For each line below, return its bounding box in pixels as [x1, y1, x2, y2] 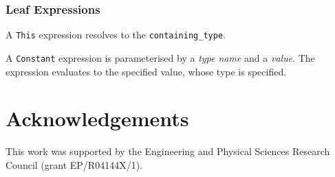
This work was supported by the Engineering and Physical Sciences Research [6, 144, 330, 158]
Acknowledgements [6, 104, 189, 132]
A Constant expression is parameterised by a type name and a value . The [6, 50, 315, 64]
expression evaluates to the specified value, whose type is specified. [6, 64, 287, 78]
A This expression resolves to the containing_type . [6, 27, 226, 42]
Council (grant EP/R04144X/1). [6, 157, 142, 172]
